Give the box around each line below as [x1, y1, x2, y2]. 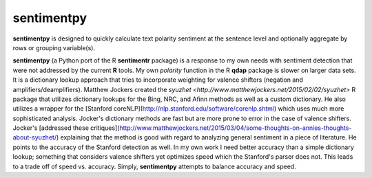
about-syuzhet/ [12, 133, 57, 142]
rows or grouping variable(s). [12, 43, 96, 52]
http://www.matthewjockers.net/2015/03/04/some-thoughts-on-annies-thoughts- [119, 124, 352, 132]
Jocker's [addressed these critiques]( [12, 124, 120, 132]
